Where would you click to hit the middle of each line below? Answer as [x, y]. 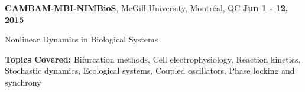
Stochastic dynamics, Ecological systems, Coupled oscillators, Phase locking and [150, 70]
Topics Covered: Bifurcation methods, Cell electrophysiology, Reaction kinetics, [153, 59]
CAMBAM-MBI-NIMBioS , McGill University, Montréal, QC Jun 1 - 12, [147, 8]
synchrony [23, 82]
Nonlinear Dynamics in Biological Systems [82, 39]
